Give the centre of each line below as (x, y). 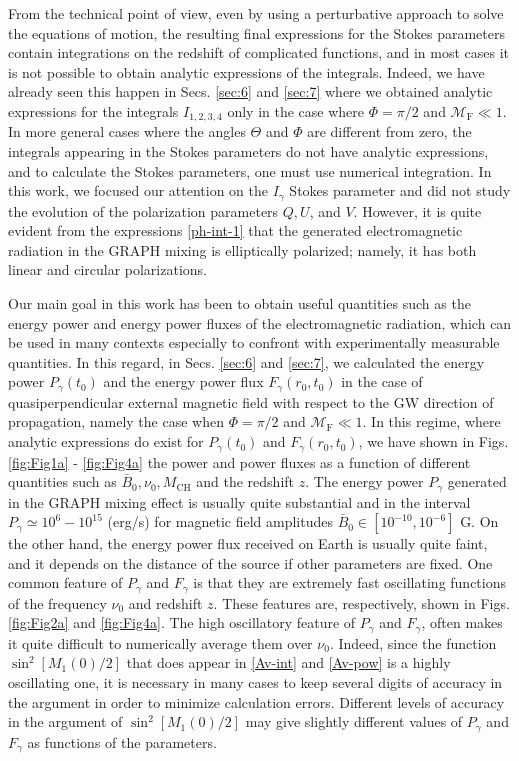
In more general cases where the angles (127, 131)
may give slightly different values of (354, 721)
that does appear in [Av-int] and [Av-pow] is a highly (288, 662)
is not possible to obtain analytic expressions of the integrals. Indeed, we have (246, 71)
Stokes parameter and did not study (400, 190)
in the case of (382, 381)
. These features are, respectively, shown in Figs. (361, 602)
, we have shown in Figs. (433, 441)
